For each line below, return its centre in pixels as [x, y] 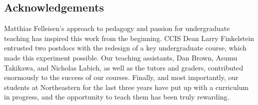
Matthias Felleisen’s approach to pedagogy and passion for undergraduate [117, 28]
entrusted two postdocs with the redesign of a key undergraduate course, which [125, 48]
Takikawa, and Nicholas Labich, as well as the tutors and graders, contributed [124, 67]
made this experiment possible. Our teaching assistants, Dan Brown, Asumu [121, 57]
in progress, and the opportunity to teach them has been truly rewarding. [117, 97]
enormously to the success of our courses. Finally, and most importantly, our [121, 77]
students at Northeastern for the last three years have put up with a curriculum [126, 87]
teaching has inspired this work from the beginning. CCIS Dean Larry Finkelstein [129, 38]
